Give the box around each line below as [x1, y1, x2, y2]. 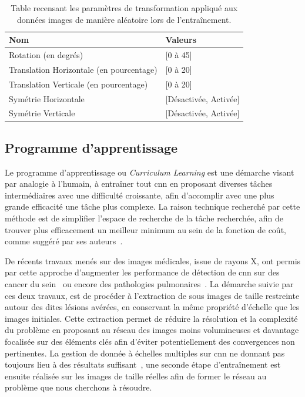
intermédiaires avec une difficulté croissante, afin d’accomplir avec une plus [5, 189, 274, 201]
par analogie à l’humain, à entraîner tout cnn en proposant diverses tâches [5, 177, 273, 190]
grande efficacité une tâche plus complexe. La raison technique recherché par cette [5, 200, 300, 213]
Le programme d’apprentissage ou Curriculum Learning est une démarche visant [5, 166, 294, 178]
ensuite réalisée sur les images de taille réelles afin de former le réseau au [5, 369, 267, 382]
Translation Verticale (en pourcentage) [9, 78, 148, 90]
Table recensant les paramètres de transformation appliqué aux [11, 2, 238, 14]
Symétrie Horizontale [9, 92, 85, 105]
